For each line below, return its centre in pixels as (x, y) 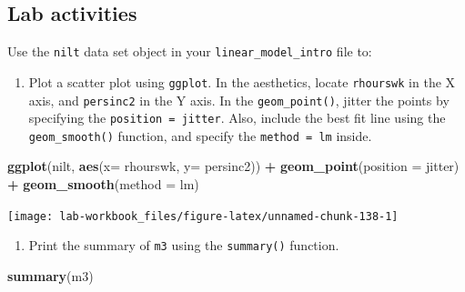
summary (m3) (51, 275)
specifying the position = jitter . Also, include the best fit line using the (237, 118)
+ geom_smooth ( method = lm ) (103, 184)
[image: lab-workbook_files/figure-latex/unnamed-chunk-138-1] (203, 216)
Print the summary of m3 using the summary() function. (184, 245)
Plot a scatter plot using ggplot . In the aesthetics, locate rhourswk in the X (242, 81)
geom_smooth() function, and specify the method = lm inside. (200, 135)
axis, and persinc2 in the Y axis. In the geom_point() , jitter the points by (239, 100)
